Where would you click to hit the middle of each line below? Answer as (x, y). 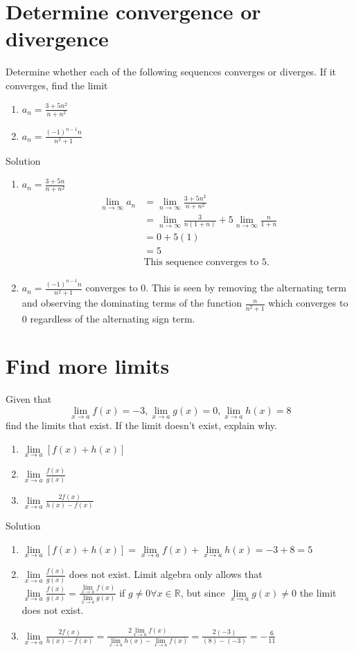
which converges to (308, 303)
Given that (29, 399)
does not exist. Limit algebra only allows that (166, 574)
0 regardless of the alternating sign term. (108, 318)
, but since (203, 592)
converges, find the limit (57, 85)
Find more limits (88, 366)
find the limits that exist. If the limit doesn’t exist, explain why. (141, 425)
